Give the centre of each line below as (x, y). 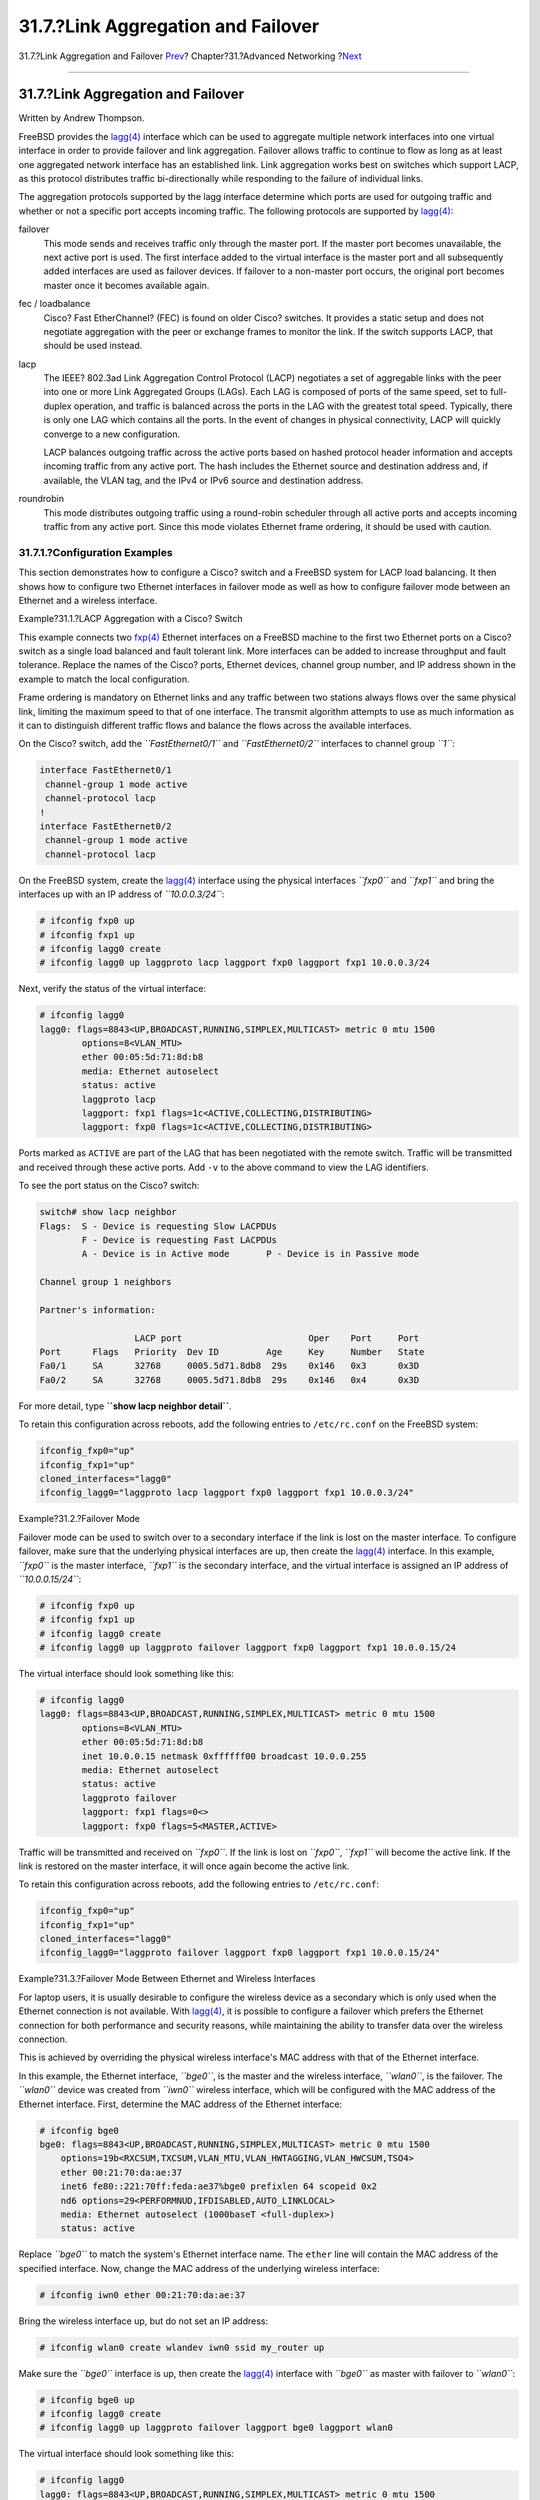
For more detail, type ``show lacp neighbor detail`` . (125, 1406)
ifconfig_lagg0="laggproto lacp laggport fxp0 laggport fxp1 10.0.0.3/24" (227, 1493)
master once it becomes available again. (126, 285)
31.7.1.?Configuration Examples (96, 552)
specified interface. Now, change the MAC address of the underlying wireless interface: (199, 2268)
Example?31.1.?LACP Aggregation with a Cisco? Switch (131, 619)
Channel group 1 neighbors (105, 1282)
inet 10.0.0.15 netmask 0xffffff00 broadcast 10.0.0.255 (224, 1756)
